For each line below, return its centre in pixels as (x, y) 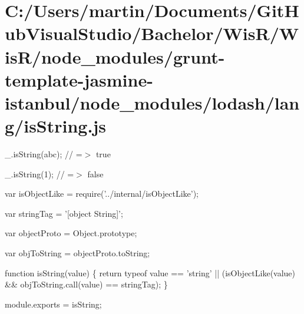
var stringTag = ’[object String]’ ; (64, 213)
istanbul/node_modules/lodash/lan (152, 102)
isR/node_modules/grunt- (115, 56)
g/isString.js (55, 126)
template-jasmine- (79, 79)
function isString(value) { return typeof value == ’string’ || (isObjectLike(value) (150, 272)
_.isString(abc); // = (44, 154)
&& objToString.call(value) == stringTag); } (86, 284)
